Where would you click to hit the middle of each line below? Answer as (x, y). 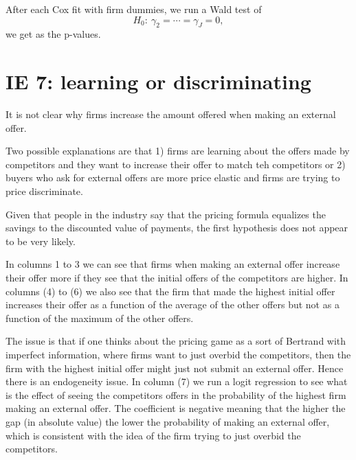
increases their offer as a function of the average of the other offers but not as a (173, 304)
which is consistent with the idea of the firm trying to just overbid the (153, 435)
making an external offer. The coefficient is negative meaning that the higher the (176, 408)
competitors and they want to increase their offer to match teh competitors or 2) (176, 164)
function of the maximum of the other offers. (100, 318)
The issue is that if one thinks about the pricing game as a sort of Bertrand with (176, 341)
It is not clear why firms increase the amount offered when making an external (171, 114)
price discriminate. (44, 191)
